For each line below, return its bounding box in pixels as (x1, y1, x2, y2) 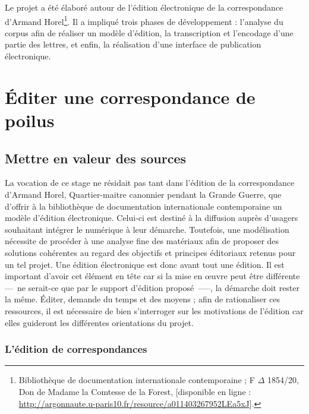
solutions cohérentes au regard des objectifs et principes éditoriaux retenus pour (5, 246, 296, 258)
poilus (5, 108, 55, 132)
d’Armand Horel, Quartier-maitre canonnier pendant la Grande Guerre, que (5, 188, 282, 200)
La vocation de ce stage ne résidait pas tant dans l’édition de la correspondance (5, 176, 295, 189)
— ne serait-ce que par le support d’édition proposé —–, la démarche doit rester (5, 281, 300, 293)
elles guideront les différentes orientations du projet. (5, 316, 194, 328)
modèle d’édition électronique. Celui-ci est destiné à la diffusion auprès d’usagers (5, 211, 298, 224)
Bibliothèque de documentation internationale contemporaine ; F (18, 374, 255, 386)
